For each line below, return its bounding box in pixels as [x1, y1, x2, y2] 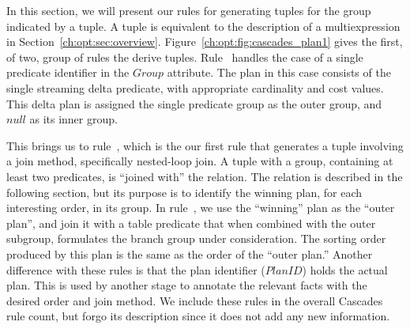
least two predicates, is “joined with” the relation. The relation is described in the [6, 168, 403, 184]
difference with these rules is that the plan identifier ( [6, 261, 265, 278]
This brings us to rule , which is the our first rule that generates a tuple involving [6, 137, 404, 153]
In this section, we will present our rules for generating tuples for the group [6, 2, 371, 18]
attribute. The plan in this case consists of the [167, 64, 391, 81]
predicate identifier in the [6, 64, 130, 81]
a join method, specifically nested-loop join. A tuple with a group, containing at [6, 153, 393, 169]
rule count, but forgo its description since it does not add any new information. [6, 308, 390, 324]
